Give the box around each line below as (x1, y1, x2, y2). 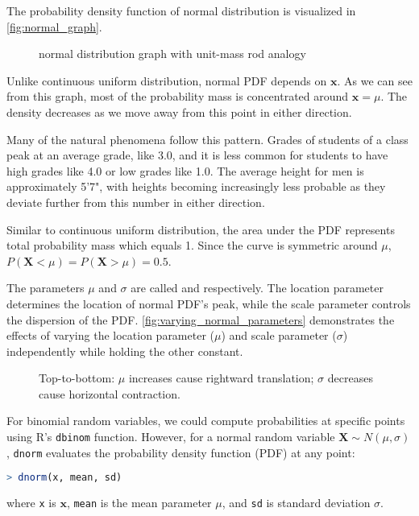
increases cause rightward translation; (128, 369, 314, 386)
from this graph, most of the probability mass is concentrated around (6, 88, 349, 105)
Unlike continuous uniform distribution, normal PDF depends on (6, 72, 327, 89)
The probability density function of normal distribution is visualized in (6, 2, 356, 19)
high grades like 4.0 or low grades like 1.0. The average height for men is (6, 162, 364, 179)
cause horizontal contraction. (39, 385, 180, 402)
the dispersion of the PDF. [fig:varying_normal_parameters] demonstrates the (6, 311, 395, 328)
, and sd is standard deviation (222, 494, 371, 511)
